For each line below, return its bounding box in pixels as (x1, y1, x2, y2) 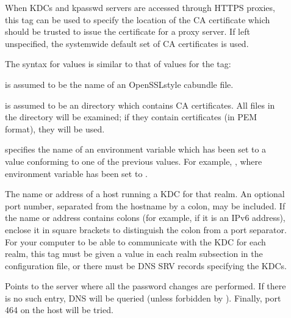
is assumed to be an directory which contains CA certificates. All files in (5, 98, 275, 111)
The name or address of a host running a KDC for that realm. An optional (5, 187, 285, 200)
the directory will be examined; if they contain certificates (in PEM (5, 110, 257, 123)
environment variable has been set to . (5, 167, 148, 179)
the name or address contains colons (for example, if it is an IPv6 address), (5, 211, 286, 224)
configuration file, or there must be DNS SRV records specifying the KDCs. (5, 259, 287, 272)
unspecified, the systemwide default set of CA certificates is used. (5, 37, 249, 49)
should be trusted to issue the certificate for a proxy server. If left (5, 25, 250, 38)
